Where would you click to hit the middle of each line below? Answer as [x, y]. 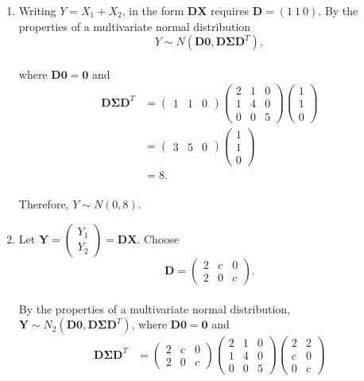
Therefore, [44, 204]
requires [229, 10]
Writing [37, 10]
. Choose [158, 238]
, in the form [153, 10]
